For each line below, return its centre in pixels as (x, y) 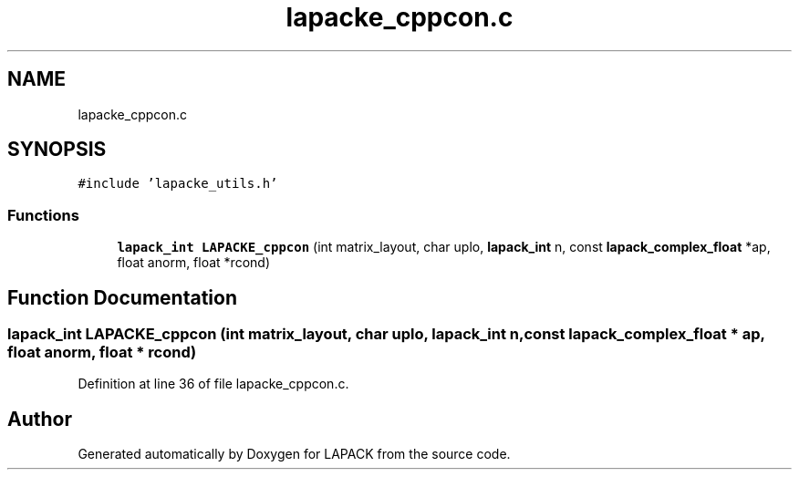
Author (40, 419)
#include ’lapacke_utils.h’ (178, 184)
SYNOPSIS (57, 150)
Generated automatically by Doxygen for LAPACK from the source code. (294, 454)
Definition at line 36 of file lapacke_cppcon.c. (213, 384)
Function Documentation (122, 297)
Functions (43, 215)
